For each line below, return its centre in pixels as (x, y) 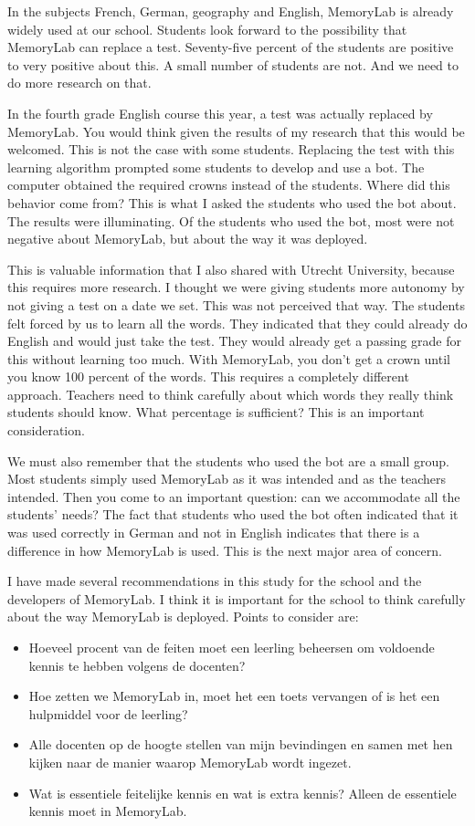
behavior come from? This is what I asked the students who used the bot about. (232, 202)
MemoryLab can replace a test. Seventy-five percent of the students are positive (231, 47)
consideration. (46, 430)
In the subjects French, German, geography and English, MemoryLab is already (231, 11)
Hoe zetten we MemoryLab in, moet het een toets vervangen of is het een (234, 696)
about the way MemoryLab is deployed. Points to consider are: (183, 617)
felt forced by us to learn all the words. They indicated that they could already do (237, 323)
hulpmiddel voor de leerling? (108, 713)
